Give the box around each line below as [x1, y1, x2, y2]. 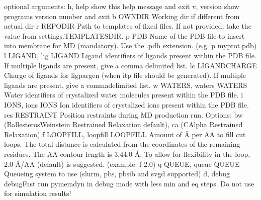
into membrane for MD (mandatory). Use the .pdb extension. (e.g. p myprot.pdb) [4, 40, 257, 51]
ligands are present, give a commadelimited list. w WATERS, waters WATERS [4, 79, 247, 90]
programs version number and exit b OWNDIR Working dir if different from [4, 11, 240, 21]
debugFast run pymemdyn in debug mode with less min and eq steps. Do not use [4, 178, 254, 188]
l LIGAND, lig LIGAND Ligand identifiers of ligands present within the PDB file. [4, 50, 256, 60]
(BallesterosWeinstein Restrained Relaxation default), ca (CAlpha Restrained [4, 119, 243, 130]
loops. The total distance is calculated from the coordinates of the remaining [4, 139, 240, 149]
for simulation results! [4, 188, 71, 198]
